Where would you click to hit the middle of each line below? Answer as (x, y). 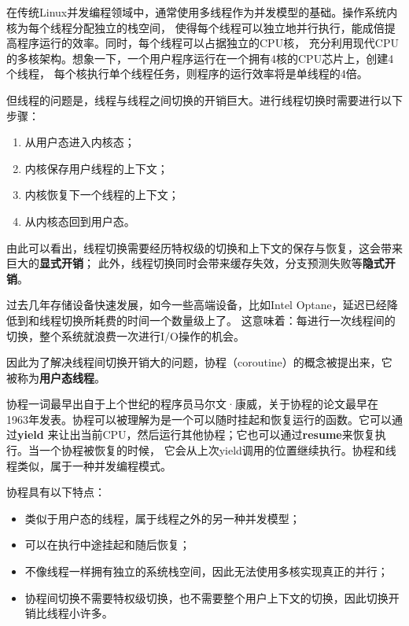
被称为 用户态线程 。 (56, 377)
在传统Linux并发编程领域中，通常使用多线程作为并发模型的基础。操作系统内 (202, 12)
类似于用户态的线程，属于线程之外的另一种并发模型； (162, 518)
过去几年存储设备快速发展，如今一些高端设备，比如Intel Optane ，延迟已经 (197, 305)
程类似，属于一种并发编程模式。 (89, 465)
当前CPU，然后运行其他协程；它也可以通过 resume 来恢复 (228, 435)
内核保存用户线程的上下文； (96, 168)
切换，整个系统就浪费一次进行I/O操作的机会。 (125, 335)
